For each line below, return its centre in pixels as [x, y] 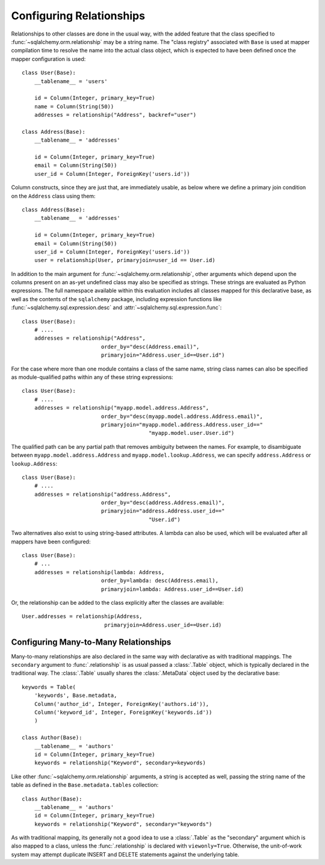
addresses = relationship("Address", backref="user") [115, 115]
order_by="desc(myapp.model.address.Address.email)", [182, 416]
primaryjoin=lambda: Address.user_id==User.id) [172, 589]
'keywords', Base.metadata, [76, 695]
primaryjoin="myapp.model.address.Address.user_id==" [182, 424]
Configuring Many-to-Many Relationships [91, 642]
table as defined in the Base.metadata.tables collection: [85, 785]
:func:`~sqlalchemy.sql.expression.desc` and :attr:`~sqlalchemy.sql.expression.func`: [116, 308]
